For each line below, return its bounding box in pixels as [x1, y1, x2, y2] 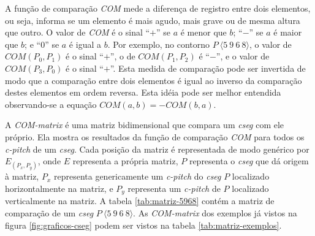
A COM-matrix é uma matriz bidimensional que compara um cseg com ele [5, 118, 284, 131]
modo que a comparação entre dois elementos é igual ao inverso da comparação [5, 74, 302, 86]
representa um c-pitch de [127, 181, 221, 194]
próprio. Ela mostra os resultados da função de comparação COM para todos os [5, 130, 305, 143]
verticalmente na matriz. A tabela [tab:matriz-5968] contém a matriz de [5, 194, 275, 207]
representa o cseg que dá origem [189, 154, 309, 167]
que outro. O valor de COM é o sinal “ [5, 26, 150, 39]
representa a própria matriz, [72, 154, 178, 167]
